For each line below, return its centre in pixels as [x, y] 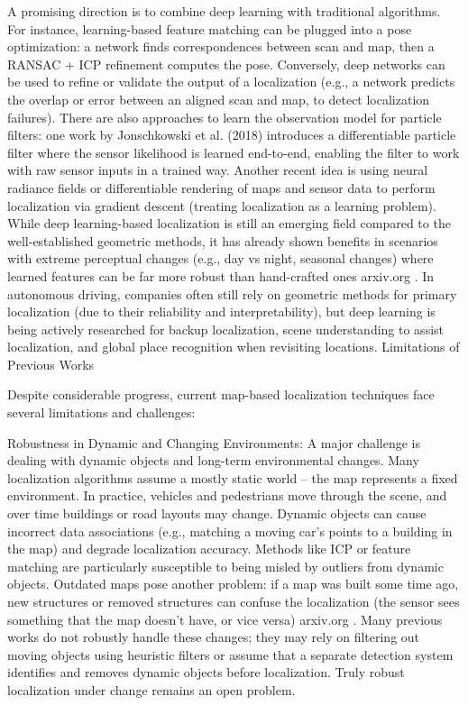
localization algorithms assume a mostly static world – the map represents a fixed [233, 477]
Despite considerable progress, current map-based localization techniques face [221, 394]
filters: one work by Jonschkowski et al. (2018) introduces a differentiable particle [232, 135]
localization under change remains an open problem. [151, 689]
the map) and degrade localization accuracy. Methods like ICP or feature [209, 549]
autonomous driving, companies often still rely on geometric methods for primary [232, 293]
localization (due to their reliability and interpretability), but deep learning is [221, 311]
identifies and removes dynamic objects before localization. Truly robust [206, 672]
